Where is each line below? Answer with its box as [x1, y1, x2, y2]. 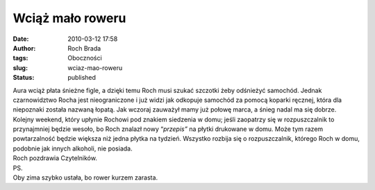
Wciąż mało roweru [12, 10, 126, 26]
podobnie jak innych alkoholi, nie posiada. [12, 144, 133, 153]
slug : [12, 63, 28, 72]
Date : [12, 35, 29, 43]
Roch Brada [67, 44, 101, 52]
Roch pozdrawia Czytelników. [12, 154, 97, 162]
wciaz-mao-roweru [67, 63, 123, 72]
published [67, 74, 97, 82]
